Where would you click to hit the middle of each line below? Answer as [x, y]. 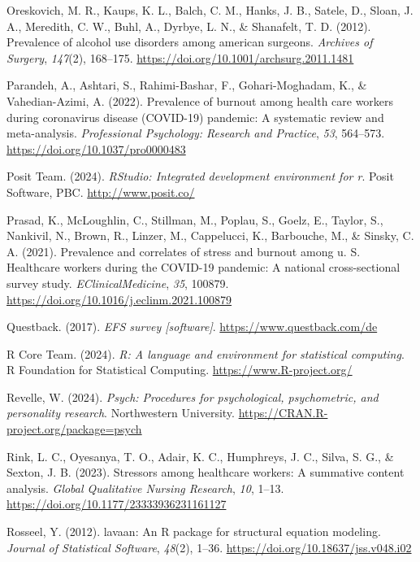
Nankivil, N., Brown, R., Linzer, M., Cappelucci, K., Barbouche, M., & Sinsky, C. [210, 235]
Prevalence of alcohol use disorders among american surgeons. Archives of [190, 42]
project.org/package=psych [74, 429]
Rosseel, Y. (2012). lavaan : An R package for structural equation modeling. [194, 532]
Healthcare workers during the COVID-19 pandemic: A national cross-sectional [204, 267]
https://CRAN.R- [283, 413]
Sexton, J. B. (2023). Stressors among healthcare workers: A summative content [206, 472]
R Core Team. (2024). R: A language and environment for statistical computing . [206, 353]
